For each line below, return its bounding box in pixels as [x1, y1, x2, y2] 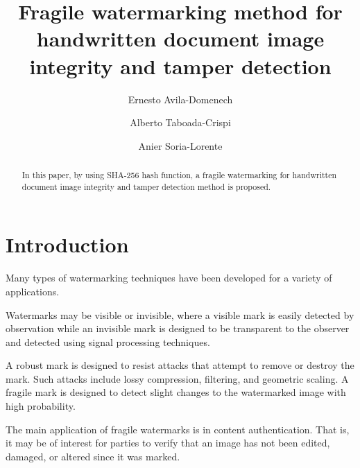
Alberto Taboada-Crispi [130, 115, 231, 130]
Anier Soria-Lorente [138, 138, 223, 153]
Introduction [6, 230, 129, 259]
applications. [6, 284, 60, 298]
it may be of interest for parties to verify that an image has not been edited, [6, 435, 330, 450]
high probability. [6, 399, 76, 413]
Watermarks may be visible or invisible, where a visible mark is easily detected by [6, 307, 354, 322]
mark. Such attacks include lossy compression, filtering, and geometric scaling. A [6, 371, 349, 385]
